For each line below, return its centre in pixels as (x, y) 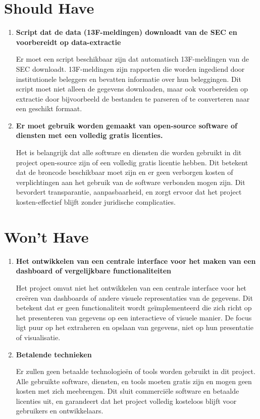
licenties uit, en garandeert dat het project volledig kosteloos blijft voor (126, 401)
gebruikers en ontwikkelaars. (60, 411)
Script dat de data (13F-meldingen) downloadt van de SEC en (126, 32)
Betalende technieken (54, 354)
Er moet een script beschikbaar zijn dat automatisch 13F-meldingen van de (132, 59)
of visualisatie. (38, 337)
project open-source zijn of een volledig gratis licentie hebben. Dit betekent (132, 162)
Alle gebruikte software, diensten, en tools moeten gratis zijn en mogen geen (134, 381)
